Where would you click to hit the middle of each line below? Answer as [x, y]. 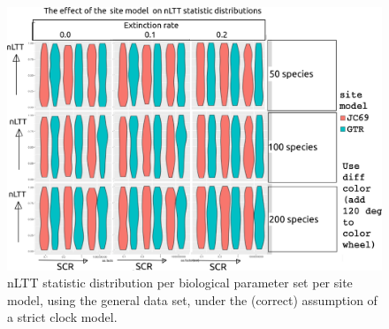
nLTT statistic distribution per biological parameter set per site [180, 283]
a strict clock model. [62, 317]
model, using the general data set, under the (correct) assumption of [192, 299]
